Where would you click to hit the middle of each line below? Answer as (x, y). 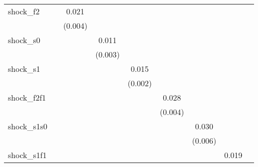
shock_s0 (24, 40)
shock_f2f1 (27, 97)
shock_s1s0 (28, 126)
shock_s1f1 (27, 155)
